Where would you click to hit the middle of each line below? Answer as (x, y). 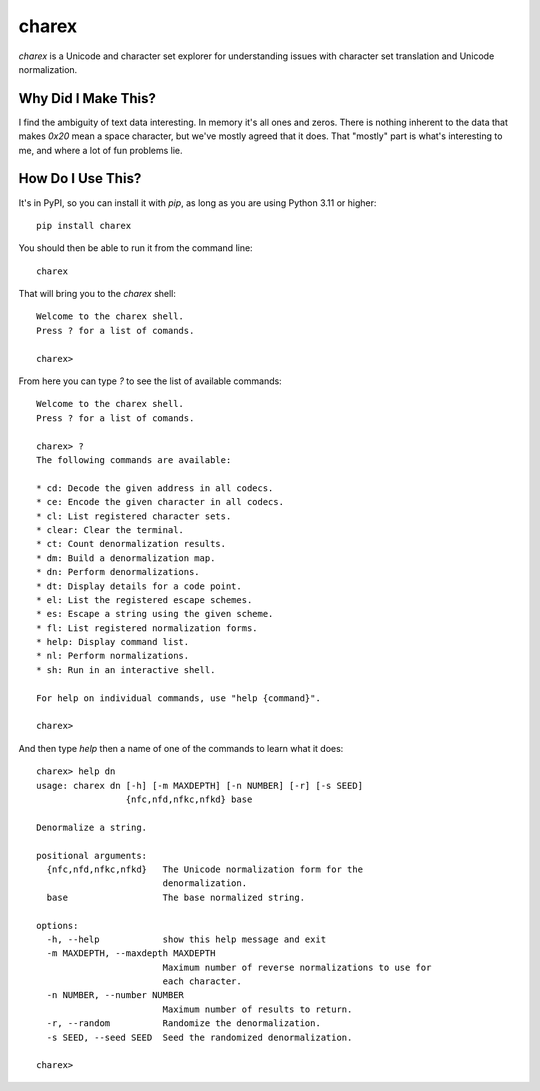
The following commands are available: (134, 460)
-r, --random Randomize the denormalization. (184, 1023)
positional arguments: (92, 855)
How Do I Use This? (80, 178)
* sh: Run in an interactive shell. (126, 669)
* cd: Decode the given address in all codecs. (155, 488)
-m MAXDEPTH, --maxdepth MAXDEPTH (131, 953)
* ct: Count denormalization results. (131, 544)
